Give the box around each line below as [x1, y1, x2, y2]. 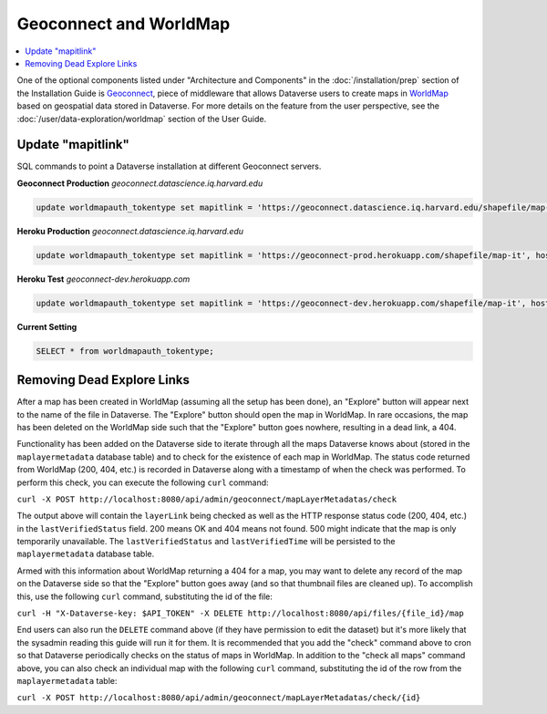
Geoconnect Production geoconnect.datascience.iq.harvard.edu [16, 178, 263, 189]
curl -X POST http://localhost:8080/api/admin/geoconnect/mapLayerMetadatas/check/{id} [16, 693, 421, 703]
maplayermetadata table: [16, 676, 118, 686]
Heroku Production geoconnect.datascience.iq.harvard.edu [16, 225, 244, 236]
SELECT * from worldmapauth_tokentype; [36, 346, 214, 356]
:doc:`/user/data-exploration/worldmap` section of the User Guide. [16, 113, 267, 124]
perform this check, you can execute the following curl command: [16, 477, 269, 488]
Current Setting [16, 321, 77, 332]
